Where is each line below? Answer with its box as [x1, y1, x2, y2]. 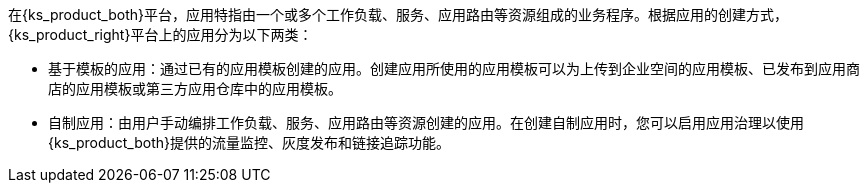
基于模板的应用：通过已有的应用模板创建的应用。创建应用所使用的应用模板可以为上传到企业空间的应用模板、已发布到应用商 [48, 60, 860, 77]
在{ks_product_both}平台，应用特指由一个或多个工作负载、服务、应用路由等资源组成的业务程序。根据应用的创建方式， [8, 6, 788, 23]
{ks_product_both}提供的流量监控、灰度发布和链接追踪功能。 [48, 134, 450, 151]
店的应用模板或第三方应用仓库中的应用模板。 [48, 80, 342, 97]
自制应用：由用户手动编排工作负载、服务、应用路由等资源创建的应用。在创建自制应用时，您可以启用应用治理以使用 [48, 114, 804, 131]
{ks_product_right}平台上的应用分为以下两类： [8, 26, 313, 43]
